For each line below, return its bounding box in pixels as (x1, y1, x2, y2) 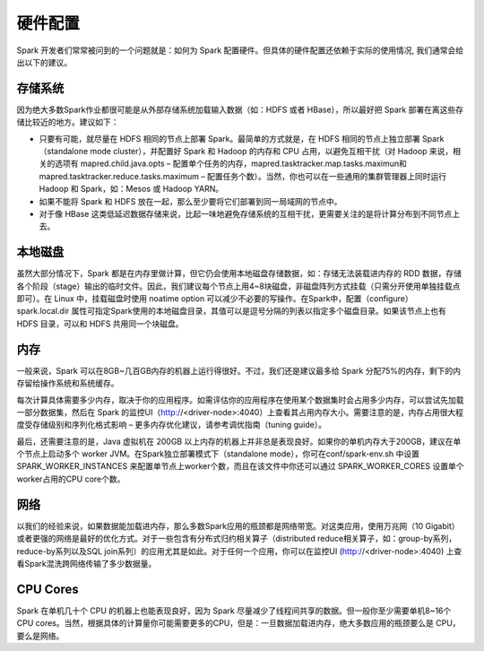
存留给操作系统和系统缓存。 (16, 378, 119, 389)
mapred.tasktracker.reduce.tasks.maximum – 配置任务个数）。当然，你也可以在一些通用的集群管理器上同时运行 (39, 170, 447, 181)
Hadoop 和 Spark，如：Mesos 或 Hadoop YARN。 (39, 184, 224, 195)
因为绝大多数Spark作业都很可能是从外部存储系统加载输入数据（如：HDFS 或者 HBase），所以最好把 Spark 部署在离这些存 (16, 104, 463, 115)
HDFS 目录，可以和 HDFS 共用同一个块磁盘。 (16, 318, 184, 329)
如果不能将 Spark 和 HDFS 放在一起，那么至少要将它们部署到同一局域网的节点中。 (39, 195, 342, 206)
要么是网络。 (16, 630, 65, 641)
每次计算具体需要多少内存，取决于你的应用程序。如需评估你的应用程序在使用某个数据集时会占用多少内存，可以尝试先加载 (16, 395, 464, 405)
